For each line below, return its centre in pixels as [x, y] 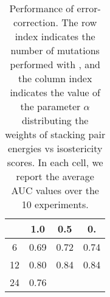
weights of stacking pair [55, 134]
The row [79, 22]
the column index [55, 78]
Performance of [42, 8]
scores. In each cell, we [55, 162]
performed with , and [55, 64]
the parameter [50, 106]
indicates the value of [55, 92]
